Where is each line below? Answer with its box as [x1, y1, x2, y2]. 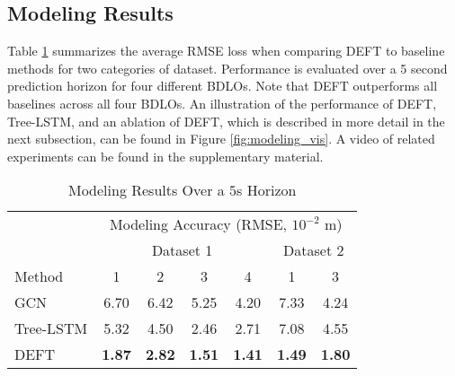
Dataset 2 [283, 240, 344, 261]
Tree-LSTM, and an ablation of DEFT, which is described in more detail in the [7, 111, 445, 130]
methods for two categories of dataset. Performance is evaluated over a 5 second [7, 58, 448, 77]
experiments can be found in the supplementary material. [7, 146, 324, 165]
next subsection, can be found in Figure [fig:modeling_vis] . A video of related [7, 129, 435, 148]
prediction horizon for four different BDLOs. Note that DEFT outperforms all [7, 76, 438, 95]
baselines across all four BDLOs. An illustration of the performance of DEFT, [7, 93, 437, 112]
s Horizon [236, 179, 297, 201]
